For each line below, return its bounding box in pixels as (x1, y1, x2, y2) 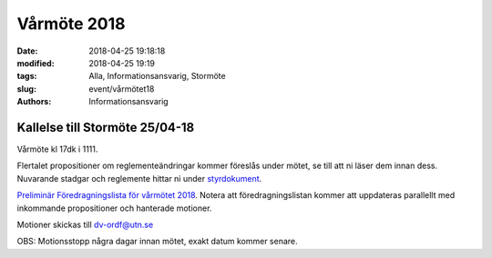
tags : (16, 71, 37, 82)
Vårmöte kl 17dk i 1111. (16, 144, 98, 154)
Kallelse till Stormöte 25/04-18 (16, 119, 195, 135)
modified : (16, 57, 55, 68)
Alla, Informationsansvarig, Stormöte (88, 71, 227, 82)
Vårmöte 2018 (16, 14, 126, 34)
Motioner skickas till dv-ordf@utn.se (16, 219, 154, 230)
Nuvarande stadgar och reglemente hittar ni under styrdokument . (16, 173, 262, 184)
